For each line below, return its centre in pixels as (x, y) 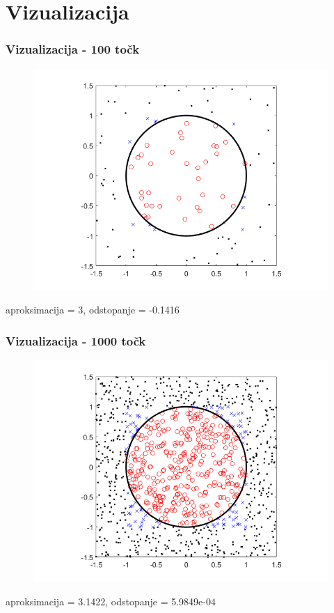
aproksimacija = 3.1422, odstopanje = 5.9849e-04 (111, 601)
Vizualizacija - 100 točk (73, 49)
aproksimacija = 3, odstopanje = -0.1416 (93, 310)
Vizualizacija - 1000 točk (76, 340)
